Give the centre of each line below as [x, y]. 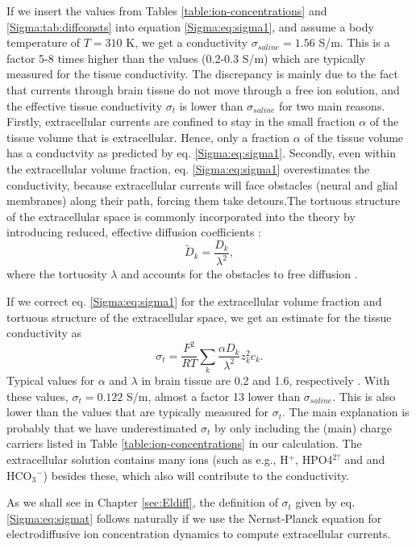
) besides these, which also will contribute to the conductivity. [196, 475]
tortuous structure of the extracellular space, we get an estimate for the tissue [199, 317]
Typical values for [51, 380]
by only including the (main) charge [303, 427]
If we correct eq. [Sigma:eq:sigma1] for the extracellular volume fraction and [194, 301]
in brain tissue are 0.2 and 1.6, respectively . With [266, 380]
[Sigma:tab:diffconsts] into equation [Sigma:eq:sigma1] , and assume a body [190, 26]
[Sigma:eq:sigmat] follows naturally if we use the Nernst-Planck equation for [194, 518]
